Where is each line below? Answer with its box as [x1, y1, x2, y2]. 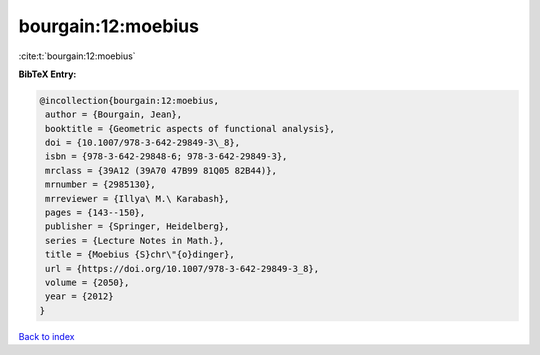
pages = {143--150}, [45, 207, 146, 219]
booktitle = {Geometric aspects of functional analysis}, [45, 123, 335, 134]
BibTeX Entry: [18, 68, 77, 80]
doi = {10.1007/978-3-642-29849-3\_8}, [45, 137, 240, 149]
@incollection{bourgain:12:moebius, [39, 95, 220, 106]
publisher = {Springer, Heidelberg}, [45, 221, 230, 232]
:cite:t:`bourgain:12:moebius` [18, 50, 136, 62]
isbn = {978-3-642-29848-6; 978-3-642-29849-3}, [45, 151, 288, 162]
